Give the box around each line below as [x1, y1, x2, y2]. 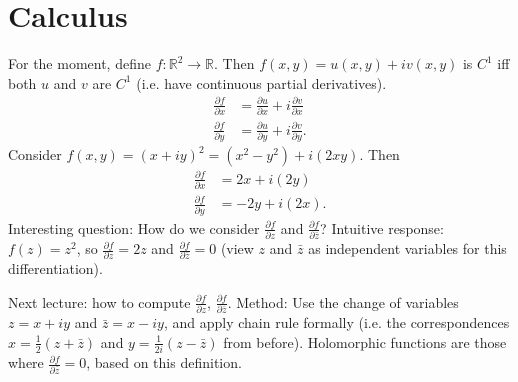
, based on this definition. [86, 352, 242, 373]
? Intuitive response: [320, 217, 444, 238]
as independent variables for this [308, 238, 507, 259]
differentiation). [8, 258, 103, 279]
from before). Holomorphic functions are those [223, 331, 507, 352]
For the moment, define [8, 53, 151, 74]
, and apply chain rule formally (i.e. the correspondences [163, 312, 510, 333]
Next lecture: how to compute [8, 291, 191, 312]
